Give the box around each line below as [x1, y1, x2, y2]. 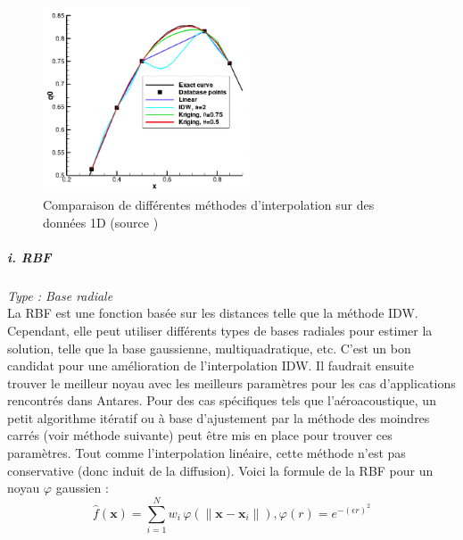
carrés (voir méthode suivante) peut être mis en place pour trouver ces [7, 426, 393, 444]
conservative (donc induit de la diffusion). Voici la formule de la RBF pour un [7, 461, 434, 479]
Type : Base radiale [7, 286, 113, 304]
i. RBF [7, 247, 52, 266]
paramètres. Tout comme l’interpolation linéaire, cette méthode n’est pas [7, 444, 406, 462]
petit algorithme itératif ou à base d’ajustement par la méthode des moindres [7, 408, 430, 427]
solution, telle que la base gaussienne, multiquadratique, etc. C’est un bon [7, 338, 411, 357]
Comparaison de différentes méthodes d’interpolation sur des [43, 195, 375, 213]
